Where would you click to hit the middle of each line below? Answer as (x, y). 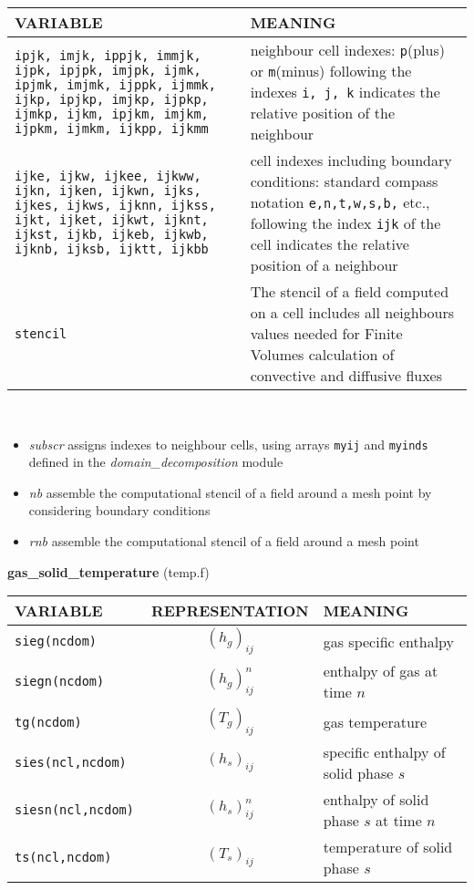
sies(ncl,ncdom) (71, 762)
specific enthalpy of (384, 751)
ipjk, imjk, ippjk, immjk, (108, 55)
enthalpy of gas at (381, 671)
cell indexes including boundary (351, 160)
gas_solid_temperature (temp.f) (108, 571)
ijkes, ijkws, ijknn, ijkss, (115, 205)
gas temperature (375, 722)
